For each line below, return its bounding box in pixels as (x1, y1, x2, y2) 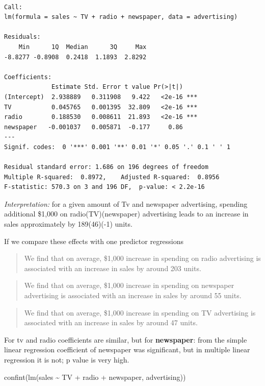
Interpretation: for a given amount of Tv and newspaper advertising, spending (4, 198, 248, 209)
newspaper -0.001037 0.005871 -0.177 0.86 (4, 123, 183, 131)
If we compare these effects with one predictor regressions (4, 235, 184, 246)
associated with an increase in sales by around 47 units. (24, 317, 198, 328)
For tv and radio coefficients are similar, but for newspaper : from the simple (4, 334, 247, 345)
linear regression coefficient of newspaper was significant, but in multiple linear (4, 344, 250, 355)
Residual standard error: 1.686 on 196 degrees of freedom (4, 163, 208, 171)
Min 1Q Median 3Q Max (18, 43, 147, 51)
